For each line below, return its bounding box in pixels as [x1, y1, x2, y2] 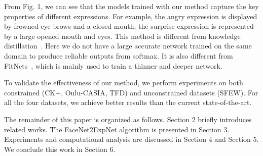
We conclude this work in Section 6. [4, 143, 116, 154]
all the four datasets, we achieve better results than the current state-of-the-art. [4, 97, 252, 108]
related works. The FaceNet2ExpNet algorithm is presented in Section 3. [4, 124, 230, 134]
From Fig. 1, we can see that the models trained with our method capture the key [4, 1, 259, 11]
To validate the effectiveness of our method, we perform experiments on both [4, 77, 243, 88]
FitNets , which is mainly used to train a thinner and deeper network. [4, 60, 222, 71]
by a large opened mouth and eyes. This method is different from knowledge [4, 30, 241, 41]
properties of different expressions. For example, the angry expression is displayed [4, 11, 257, 21]
